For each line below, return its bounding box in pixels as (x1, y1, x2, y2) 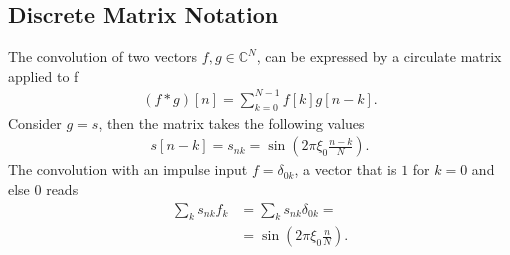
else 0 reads (8, 178, 79, 199)
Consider (8, 112, 62, 133)
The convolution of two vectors (8, 46, 198, 67)
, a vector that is (294, 159, 397, 180)
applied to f (8, 65, 79, 86)
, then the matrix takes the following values (98, 112, 365, 133)
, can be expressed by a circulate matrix (256, 46, 502, 67)
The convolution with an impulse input (8, 159, 248, 180)
